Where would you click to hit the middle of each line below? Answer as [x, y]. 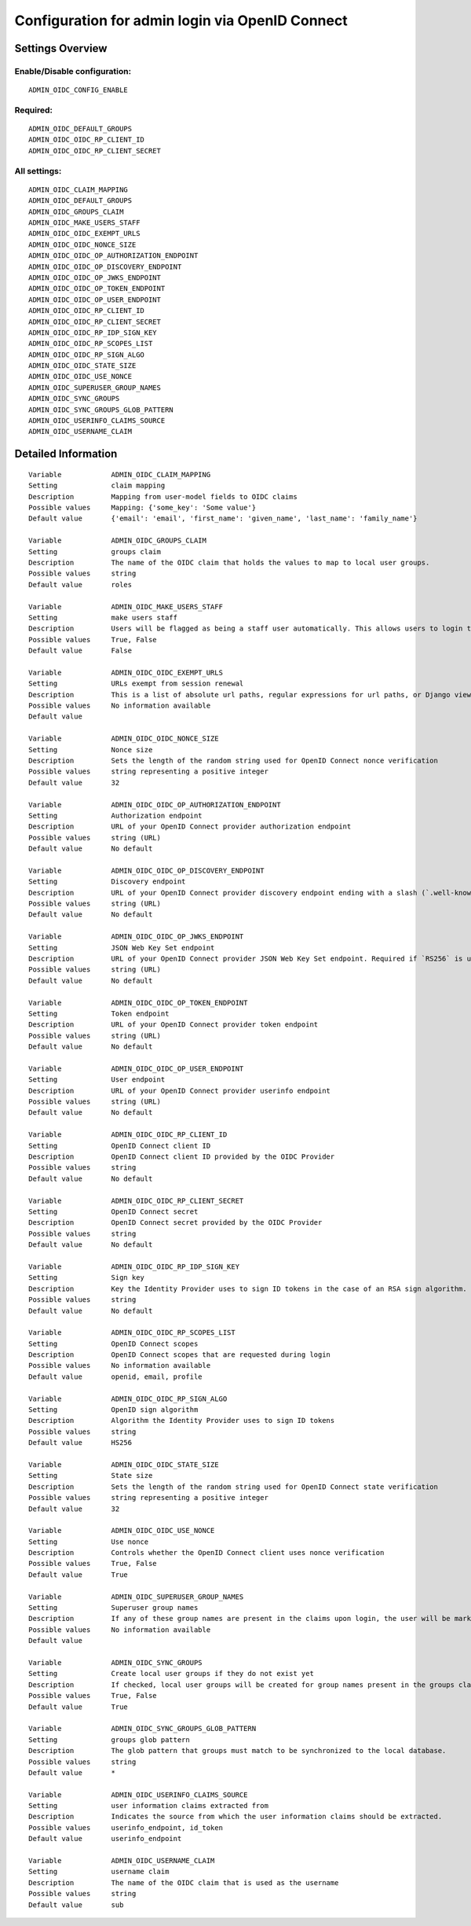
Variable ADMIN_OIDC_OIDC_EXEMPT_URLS [126, 673]
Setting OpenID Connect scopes [113, 1343]
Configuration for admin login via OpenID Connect [181, 20]
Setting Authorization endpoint [116, 815]
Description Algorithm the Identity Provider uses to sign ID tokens [182, 1421]
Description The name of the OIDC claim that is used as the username [184, 1882]
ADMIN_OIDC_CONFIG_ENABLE [78, 90]
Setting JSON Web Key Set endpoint [122, 948]
